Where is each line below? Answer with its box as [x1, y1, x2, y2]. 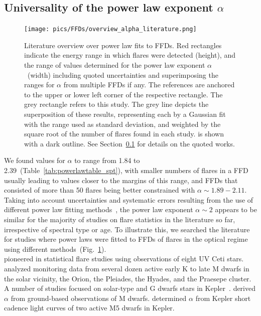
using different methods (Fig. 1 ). [4, 243, 106, 254]
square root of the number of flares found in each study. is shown [24, 128, 224, 139]
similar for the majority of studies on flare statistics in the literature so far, [4, 214, 235, 224]
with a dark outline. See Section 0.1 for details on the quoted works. [24, 138, 235, 148]
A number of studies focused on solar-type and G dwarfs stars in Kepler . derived [4, 283, 256, 293]
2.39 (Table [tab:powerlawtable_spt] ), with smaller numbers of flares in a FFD [4, 165, 248, 175]
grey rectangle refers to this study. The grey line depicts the [24, 99, 209, 109]
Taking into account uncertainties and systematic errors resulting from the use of [4, 194, 253, 205]
